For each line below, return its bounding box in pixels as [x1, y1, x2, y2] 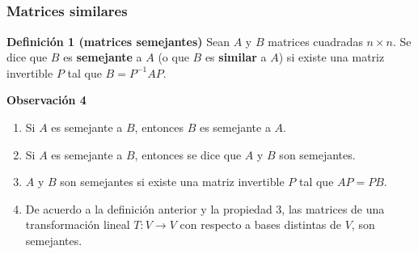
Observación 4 [6, 91, 87, 108]
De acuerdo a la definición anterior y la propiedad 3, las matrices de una [25, 200, 385, 217]
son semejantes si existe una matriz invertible [60, 173, 285, 190]
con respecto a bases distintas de [179, 216, 342, 233]
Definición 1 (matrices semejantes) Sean [6, 32, 230, 49]
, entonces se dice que [134, 146, 242, 163]
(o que [158, 49, 189, 66]
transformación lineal [25, 216, 130, 233]
